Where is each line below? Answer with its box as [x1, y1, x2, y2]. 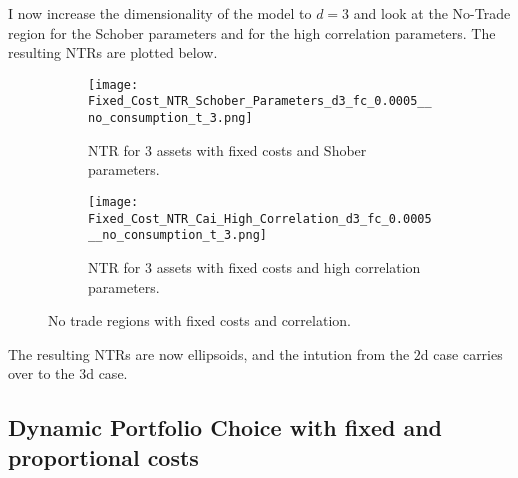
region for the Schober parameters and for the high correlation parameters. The [8, 22, 496, 43]
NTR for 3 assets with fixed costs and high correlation [88, 256, 421, 277]
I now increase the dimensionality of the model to [8, 3, 312, 23]
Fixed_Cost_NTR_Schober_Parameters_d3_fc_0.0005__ [88, 94, 432, 109]
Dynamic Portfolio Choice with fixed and [8, 412, 442, 443]
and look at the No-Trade [353, 3, 511, 23]
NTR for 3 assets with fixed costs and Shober [88, 139, 367, 160]
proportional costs [8, 441, 199, 472]
